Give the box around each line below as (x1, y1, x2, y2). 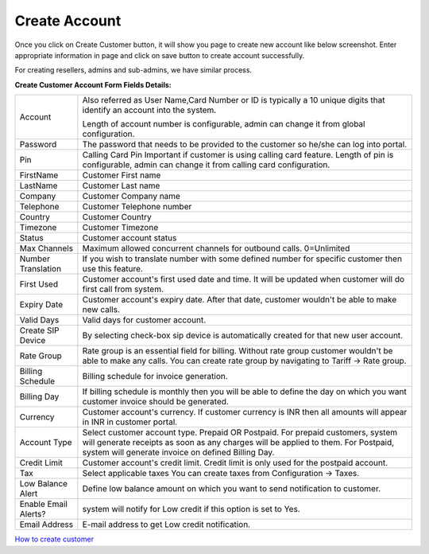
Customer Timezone (82, 222, 159, 233)
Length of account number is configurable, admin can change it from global (82, 119, 365, 130)
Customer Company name (82, 191, 180, 202)
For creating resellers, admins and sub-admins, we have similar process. (14, 65, 253, 75)
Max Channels (19, 243, 74, 254)
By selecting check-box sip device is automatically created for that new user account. (82, 330, 404, 341)
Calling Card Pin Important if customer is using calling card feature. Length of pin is (82, 150, 394, 161)
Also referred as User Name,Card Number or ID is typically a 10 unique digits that (82, 95, 385, 106)
